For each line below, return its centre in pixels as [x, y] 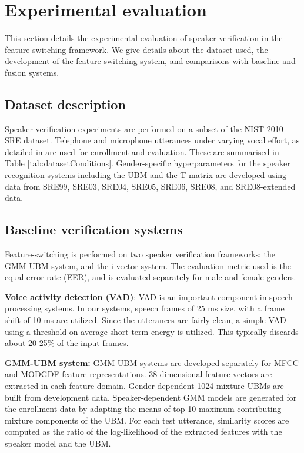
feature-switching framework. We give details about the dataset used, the [136, 49]
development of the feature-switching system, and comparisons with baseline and [150, 61]
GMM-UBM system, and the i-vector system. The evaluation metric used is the [148, 265]
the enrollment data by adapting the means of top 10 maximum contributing [143, 409]
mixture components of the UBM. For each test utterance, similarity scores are [147, 420]
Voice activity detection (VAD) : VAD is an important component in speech [149, 296]
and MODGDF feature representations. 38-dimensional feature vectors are [138, 374]
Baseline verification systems [94, 229]
